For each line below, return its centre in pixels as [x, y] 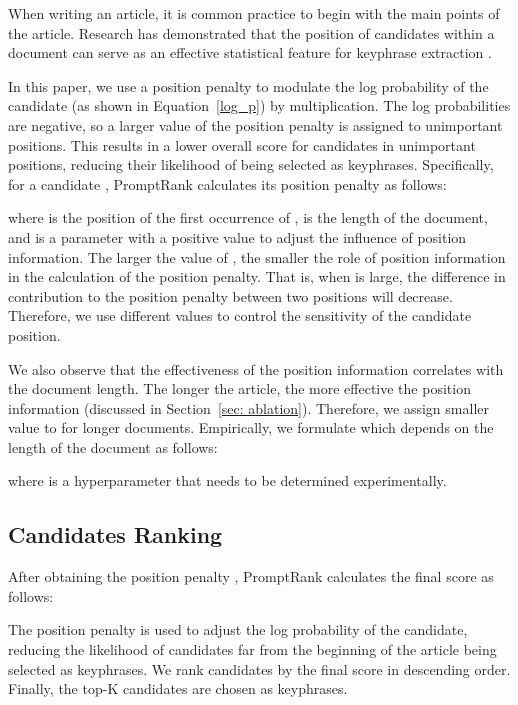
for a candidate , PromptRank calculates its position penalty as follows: [227, 183]
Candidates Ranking [115, 534]
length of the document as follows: [113, 446]
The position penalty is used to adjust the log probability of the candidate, [238, 629]
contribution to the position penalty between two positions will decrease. [230, 295]
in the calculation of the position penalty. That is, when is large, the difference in [257, 276]
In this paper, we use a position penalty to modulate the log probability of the [248, 85]
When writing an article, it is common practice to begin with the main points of [254, 13]
